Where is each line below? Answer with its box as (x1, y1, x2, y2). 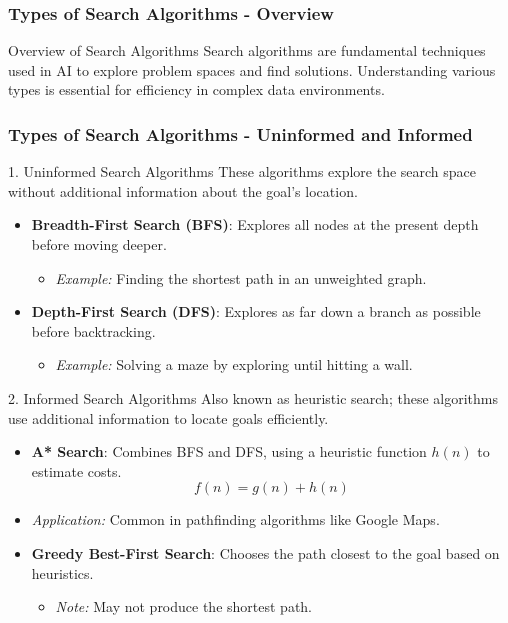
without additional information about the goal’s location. (8, 180, 358, 201)
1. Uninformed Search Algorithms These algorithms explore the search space (8, 161, 477, 182)
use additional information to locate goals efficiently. (8, 407, 329, 428)
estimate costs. (31, 460, 122, 481)
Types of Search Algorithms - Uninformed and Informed (8, 121, 473, 146)
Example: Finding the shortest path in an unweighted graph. (55, 267, 427, 288)
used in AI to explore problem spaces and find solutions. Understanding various (8, 59, 496, 80)
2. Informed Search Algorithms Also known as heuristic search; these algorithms (8, 387, 498, 408)
